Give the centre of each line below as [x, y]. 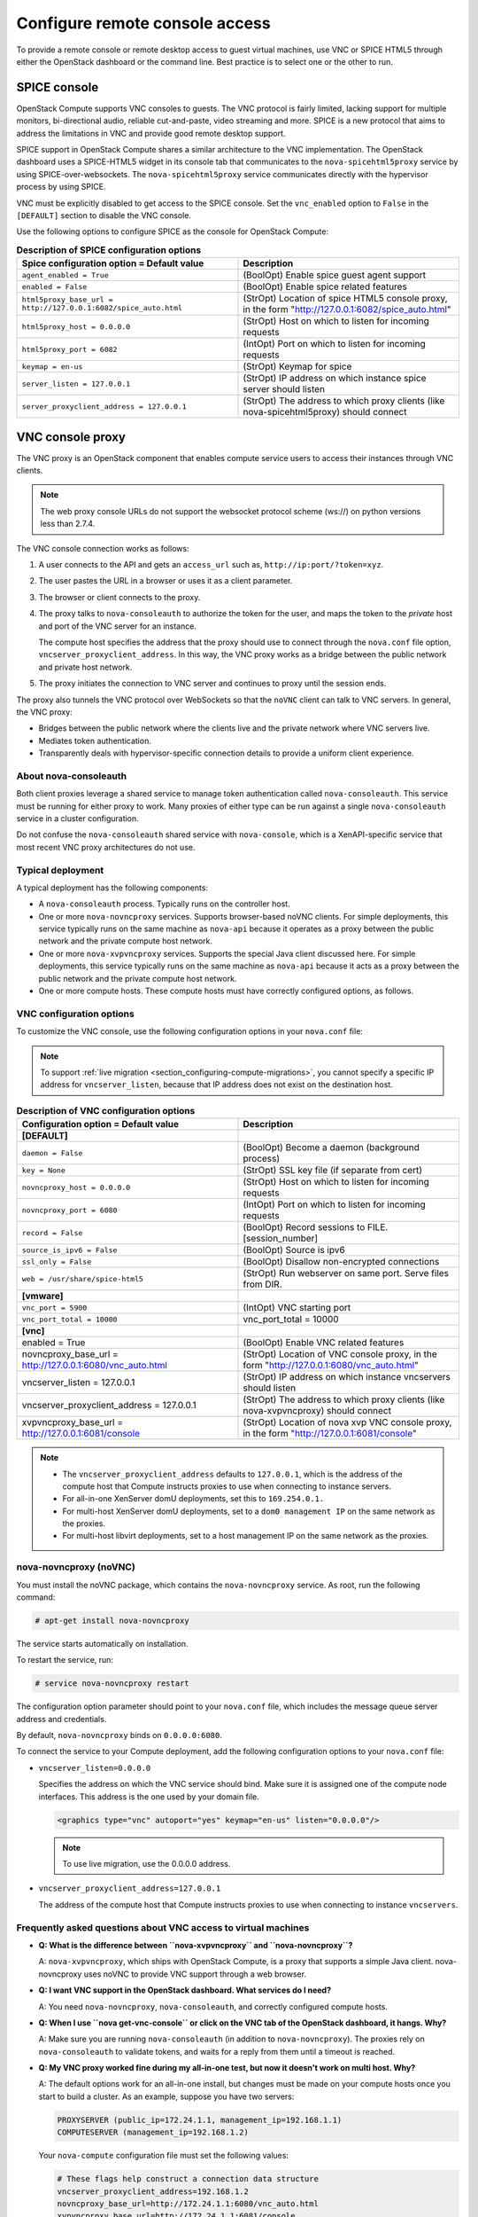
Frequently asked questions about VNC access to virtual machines [163, 1927]
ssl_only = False [57, 1261]
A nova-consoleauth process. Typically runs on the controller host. [165, 904]
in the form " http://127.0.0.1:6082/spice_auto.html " [347, 309]
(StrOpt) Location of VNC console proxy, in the [340, 1354]
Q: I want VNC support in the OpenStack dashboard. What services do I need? [185, 1990]
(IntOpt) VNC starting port [297, 1308]
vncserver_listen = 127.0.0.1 [78, 1383]
